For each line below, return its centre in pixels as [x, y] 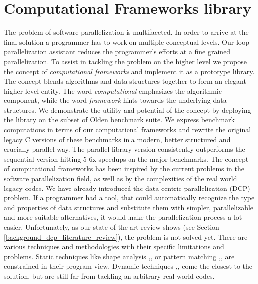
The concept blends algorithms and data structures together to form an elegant [125, 81]
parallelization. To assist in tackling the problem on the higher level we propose [125, 61]
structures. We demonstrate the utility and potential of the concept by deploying [128, 110]
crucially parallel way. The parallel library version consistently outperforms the [125, 149]
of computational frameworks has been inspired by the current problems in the [124, 168]
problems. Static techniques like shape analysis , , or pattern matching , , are [119, 256]
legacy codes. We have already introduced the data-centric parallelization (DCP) [127, 188]
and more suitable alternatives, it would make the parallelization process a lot [123, 217]
